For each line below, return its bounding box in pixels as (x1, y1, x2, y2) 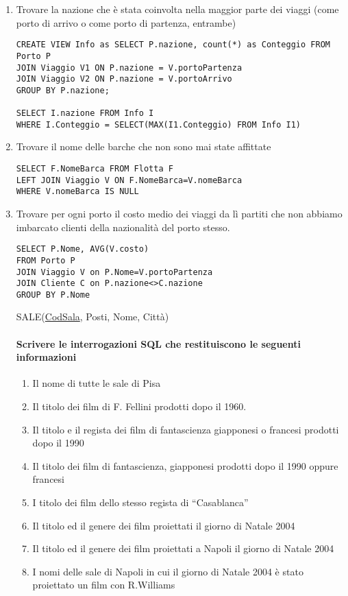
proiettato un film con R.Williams (32, 577, 175, 592)
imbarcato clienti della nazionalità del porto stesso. (16, 219, 230, 234)
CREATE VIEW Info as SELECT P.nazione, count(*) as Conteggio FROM (16, 40, 330, 50)
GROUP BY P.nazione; (16, 85, 110, 95)
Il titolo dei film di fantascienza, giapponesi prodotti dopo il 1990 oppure (32, 458, 338, 473)
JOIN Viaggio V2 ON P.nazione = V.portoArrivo (16, 74, 232, 84)
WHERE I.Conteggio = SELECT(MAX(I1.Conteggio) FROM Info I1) (16, 119, 301, 130)
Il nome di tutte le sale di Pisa (32, 376, 161, 390)
